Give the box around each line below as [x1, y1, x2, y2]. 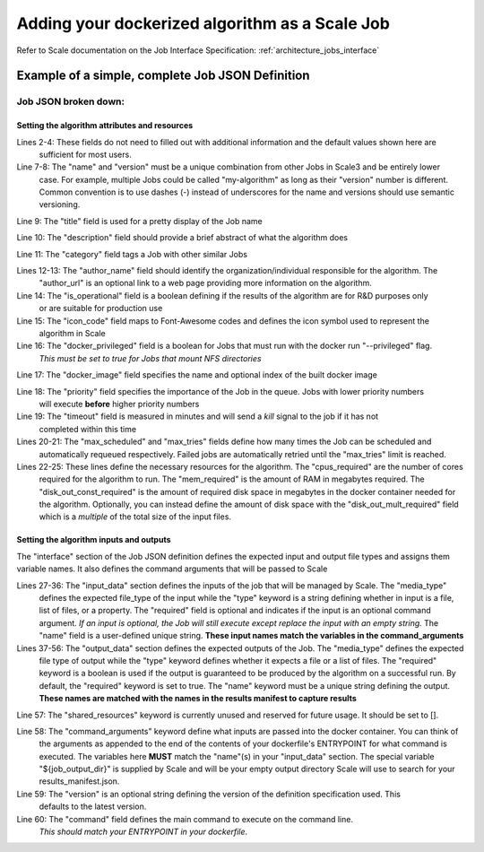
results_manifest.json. [39, 776, 120, 787]
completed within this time [39, 423, 137, 434]
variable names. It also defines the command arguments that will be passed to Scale [16, 563, 328, 574]
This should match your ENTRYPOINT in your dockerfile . [39, 826, 248, 838]
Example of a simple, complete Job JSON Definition [16, 68, 310, 83]
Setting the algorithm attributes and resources [16, 120, 194, 131]
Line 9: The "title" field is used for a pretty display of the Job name [16, 215, 264, 226]
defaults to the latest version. [39, 801, 147, 812]
